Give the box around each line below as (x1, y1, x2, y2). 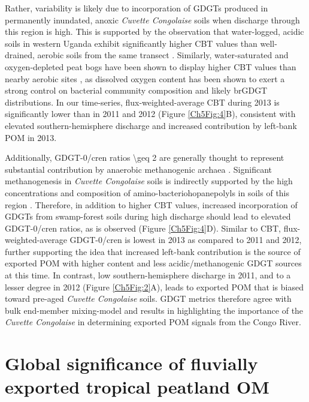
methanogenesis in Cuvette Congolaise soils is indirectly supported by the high (5, 175, 293, 187)
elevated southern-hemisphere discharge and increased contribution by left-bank (5, 119, 297, 131)
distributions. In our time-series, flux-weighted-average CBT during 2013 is (5, 95, 280, 108)
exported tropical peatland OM (5, 374, 269, 399)
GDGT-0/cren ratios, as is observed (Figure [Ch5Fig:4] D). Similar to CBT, (5, 221, 281, 234)
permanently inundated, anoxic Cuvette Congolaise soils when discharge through (5, 13, 300, 26)
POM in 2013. (5, 131, 57, 143)
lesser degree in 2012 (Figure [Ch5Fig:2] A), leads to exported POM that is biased (5, 280, 304, 293)
